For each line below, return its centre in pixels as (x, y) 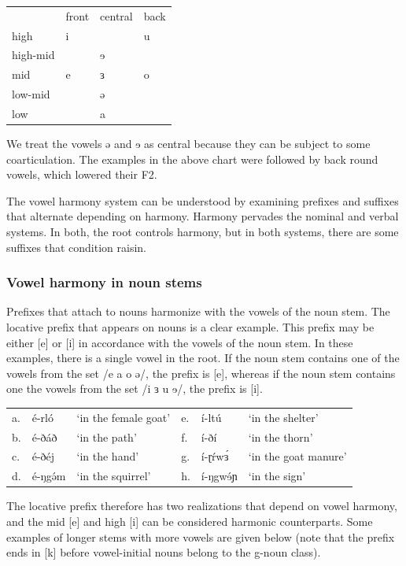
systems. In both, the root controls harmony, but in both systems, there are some (203, 232)
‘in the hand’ (108, 456)
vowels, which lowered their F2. (82, 174)
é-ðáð (44, 437)
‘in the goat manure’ (297, 456)
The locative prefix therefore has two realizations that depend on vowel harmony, (202, 506)
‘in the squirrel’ (114, 476)
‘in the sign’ (277, 476)
